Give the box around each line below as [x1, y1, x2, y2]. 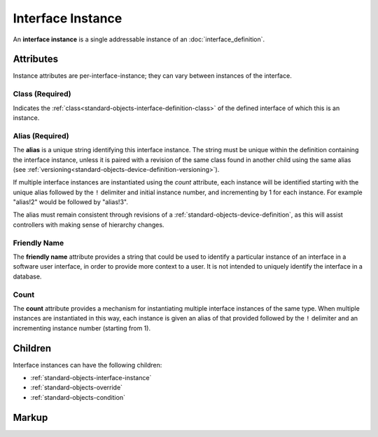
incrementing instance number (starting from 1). [13, 323, 150, 332]
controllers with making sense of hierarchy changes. [13, 220, 164, 229]
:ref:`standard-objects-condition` [30, 393, 126, 401]
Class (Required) [13, 89, 71, 99]
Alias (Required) [13, 130, 69, 140]
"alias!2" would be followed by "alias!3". [13, 198, 129, 206]
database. [13, 272, 42, 281]
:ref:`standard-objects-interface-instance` [30, 374, 152, 382]
